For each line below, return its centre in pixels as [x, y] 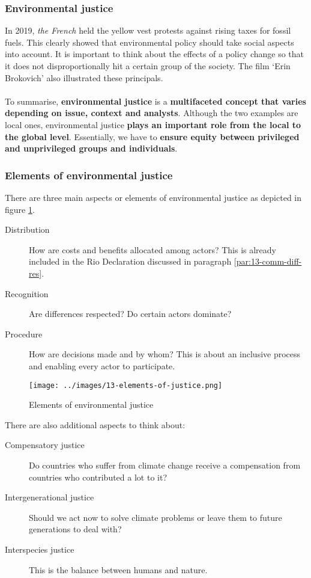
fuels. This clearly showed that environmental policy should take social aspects [149, 42]
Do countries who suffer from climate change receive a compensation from [165, 465]
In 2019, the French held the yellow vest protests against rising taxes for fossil [148, 30]
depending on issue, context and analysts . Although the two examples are [152, 113]
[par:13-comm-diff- [268, 261]
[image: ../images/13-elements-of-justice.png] [126, 385]
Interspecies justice [40, 549]
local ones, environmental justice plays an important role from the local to [153, 124]
